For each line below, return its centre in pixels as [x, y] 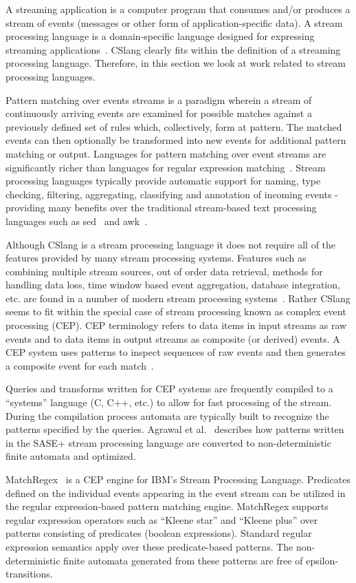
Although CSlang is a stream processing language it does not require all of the [171, 244]
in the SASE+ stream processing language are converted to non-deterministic [168, 442]
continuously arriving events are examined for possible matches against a [159, 113]
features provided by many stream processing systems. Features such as [156, 258]
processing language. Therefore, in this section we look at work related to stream [176, 63]
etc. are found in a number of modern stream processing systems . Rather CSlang [178, 298]
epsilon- [322, 560]
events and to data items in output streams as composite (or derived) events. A [173, 338]
